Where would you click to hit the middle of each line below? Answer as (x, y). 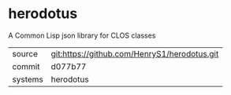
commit (26, 66)
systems (28, 79)
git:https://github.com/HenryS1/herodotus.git (135, 53)
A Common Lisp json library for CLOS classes (82, 35)
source (25, 53)
